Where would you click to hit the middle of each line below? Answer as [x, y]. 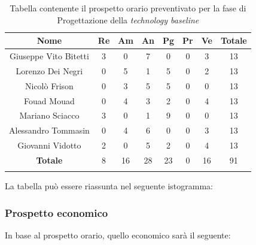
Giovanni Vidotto [49, 145]
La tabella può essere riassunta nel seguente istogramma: [109, 186]
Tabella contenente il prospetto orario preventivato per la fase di [128, 8]
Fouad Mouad [49, 100]
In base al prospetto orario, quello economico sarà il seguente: [118, 235]
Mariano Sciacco [49, 115]
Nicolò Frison [49, 85]
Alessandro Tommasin [49, 130]
